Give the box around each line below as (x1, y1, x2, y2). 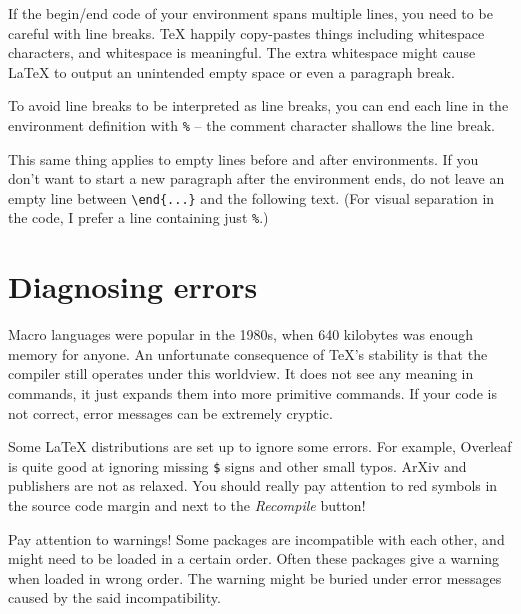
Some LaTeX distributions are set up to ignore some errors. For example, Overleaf (8, 436, 512, 457)
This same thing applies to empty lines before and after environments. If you (8, 148, 479, 169)
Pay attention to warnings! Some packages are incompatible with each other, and (8, 528, 505, 549)
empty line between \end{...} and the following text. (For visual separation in (8, 187, 495, 208)
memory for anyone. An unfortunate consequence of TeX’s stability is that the (8, 343, 488, 364)
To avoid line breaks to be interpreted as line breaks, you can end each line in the (8, 95, 509, 116)
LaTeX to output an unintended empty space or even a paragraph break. (8, 61, 455, 82)
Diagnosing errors (8, 266, 258, 307)
